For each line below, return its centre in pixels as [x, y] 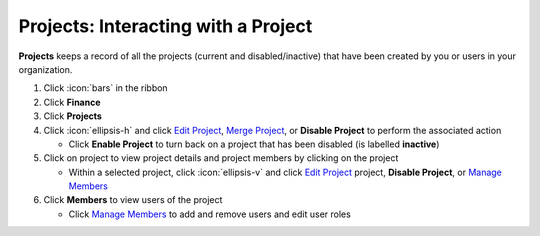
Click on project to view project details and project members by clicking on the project [221, 158]
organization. [45, 69]
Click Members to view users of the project [133, 200]
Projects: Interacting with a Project [165, 26]
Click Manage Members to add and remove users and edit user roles [210, 214]
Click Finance [72, 102]
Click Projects [72, 116]
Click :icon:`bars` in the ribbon [106, 88]
